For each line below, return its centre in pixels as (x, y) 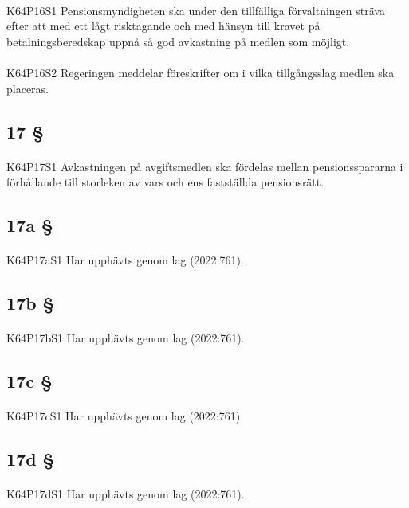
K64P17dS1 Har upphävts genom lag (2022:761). (126, 494)
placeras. (28, 88)
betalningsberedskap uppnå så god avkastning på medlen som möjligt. (178, 41)
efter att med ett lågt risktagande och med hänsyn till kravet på (163, 26)
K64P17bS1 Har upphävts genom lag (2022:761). (126, 338)
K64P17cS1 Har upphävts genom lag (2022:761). (125, 416)
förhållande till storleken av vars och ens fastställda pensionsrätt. (165, 182)
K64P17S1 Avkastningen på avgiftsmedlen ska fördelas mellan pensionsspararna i (205, 166)
